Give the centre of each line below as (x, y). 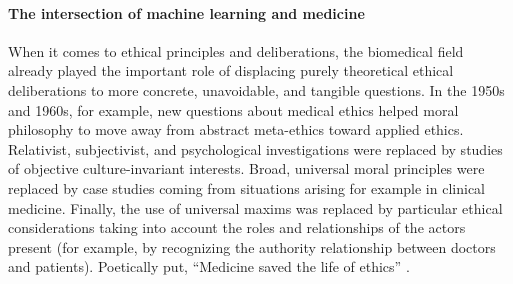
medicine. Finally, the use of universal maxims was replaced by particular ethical (255, 207)
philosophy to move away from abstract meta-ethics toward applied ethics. (236, 129)
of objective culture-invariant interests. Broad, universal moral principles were (246, 168)
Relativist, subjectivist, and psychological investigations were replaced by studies (255, 148)
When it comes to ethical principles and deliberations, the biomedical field (236, 50)
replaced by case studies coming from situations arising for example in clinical (246, 187)
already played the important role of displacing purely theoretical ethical (231, 70)
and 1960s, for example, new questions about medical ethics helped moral (233, 109)
